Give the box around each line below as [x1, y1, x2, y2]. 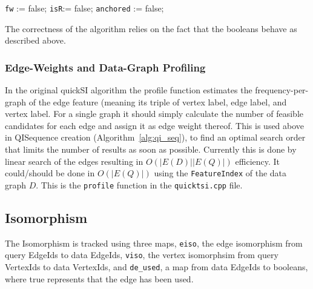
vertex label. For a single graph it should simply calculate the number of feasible [5, 107, 304, 120]
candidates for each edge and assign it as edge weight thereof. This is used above [5, 119, 305, 131]
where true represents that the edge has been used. [5, 272, 194, 285]
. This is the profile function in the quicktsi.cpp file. [36, 178, 243, 191]
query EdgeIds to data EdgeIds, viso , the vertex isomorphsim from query [5, 248, 278, 261]
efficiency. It [235, 154, 280, 167]
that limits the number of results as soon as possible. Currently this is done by [5, 143, 297, 156]
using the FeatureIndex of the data [154, 167, 287, 179]
